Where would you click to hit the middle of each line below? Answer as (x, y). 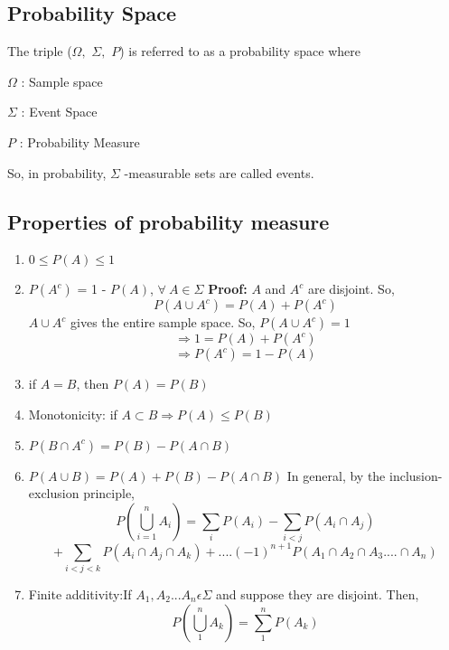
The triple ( (40, 51)
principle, (109, 493)
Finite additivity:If (80, 593)
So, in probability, (57, 172)
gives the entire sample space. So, (163, 322)
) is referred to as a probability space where (240, 51)
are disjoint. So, (351, 289)
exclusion (54, 493)
